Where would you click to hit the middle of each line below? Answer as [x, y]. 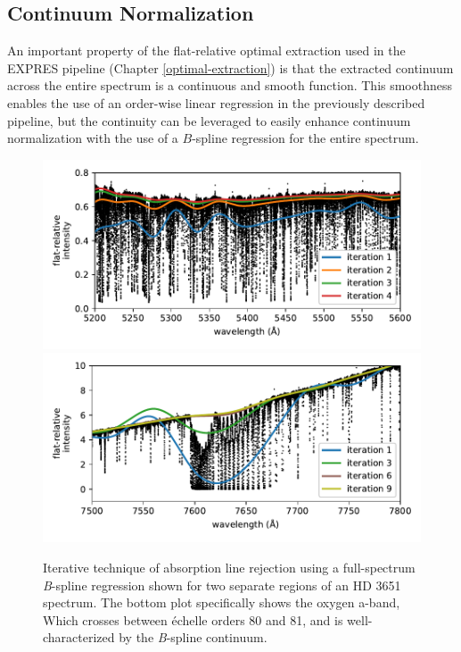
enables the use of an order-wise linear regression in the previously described [216, 102]
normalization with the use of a [93, 138]
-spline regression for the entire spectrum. [305, 138]
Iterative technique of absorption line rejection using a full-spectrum [229, 567]
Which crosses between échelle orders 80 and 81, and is [193, 619]
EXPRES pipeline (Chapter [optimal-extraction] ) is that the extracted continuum [230, 67]
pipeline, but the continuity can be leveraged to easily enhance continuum [209, 120]
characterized [79, 637]
